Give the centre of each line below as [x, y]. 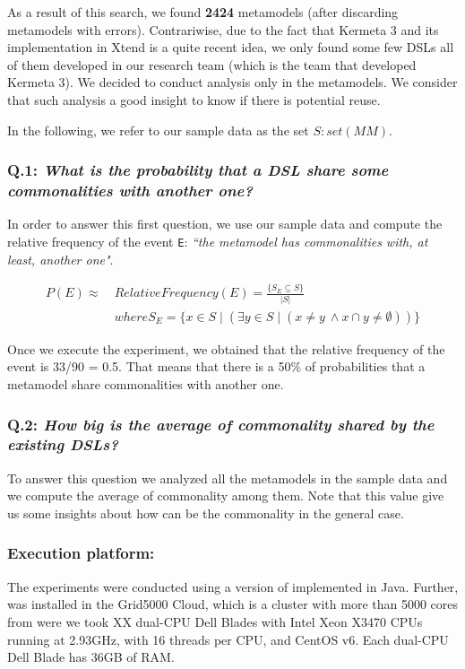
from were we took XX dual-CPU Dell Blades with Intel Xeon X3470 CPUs [215, 621]
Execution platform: [81, 553]
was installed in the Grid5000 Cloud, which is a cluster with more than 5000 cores [233, 604]
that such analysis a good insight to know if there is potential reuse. [194, 99]
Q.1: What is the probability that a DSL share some [198, 170]
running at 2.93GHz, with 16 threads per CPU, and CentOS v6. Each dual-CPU [228, 639]
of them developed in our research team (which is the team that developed [212, 64]
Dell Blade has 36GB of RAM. [91, 657]
